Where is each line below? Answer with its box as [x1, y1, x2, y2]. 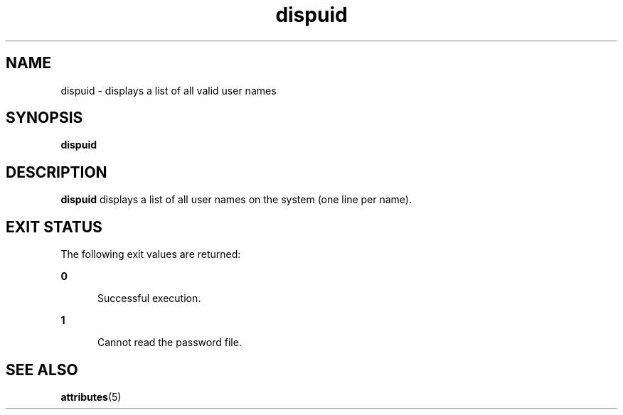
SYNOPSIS [6, 109, 83, 127]
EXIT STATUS [6, 217, 102, 236]
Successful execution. [97, 292, 201, 305]
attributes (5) [60, 390, 122, 403]
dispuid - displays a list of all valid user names [60, 84, 277, 97]
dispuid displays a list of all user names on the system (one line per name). [60, 193, 412, 206]
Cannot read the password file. [97, 336, 242, 349]
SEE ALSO [6, 360, 78, 379]
